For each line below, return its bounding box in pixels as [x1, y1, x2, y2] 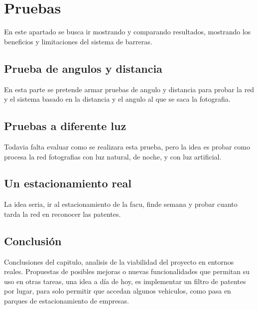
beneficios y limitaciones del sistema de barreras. [4, 36, 152, 46]
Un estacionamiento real [4, 175, 132, 191]
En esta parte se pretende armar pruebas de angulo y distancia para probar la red [4, 84, 255, 94]
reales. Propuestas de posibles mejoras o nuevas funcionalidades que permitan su [4, 266, 250, 277]
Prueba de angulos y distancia [4, 60, 162, 76]
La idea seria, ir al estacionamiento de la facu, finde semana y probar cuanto [4, 199, 238, 209]
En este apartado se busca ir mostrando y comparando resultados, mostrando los [4, 26, 251, 37]
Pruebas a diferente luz [4, 118, 127, 134]
